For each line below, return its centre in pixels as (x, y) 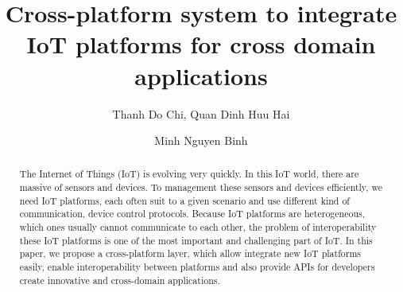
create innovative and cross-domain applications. (120, 280)
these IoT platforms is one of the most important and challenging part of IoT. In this (196, 240)
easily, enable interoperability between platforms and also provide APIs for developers (197, 267)
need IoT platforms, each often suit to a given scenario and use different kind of (184, 200)
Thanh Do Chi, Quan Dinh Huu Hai (201, 113)
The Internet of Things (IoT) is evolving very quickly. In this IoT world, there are (189, 174)
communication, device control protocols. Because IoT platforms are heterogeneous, (192, 214)
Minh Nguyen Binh (201, 140)
